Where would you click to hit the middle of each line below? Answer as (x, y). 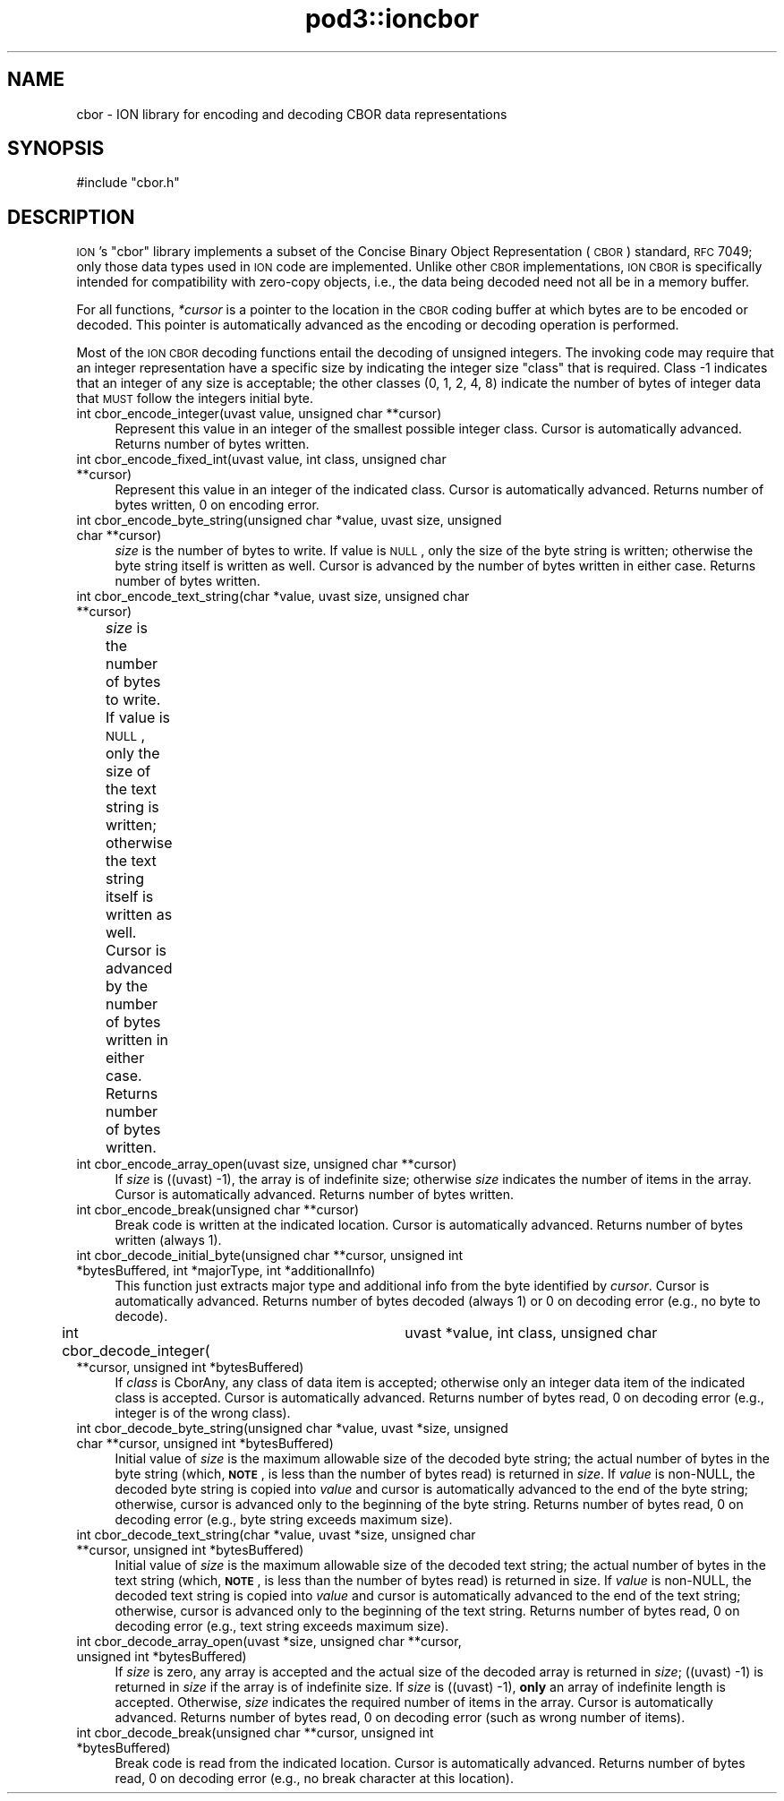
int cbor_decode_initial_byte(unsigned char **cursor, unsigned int (270, 1256)
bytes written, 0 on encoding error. (217, 505)
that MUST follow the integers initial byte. (195, 399)
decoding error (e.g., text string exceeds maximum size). (282, 1626)
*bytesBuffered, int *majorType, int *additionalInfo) (226, 1271)
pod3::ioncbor (392, 19)
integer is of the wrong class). (203, 1413)
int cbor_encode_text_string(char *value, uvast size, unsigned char (273, 596)
